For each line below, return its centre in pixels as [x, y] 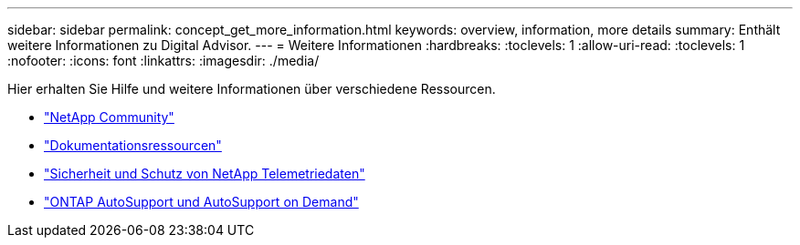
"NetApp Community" [109, 117]
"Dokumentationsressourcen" [133, 145]
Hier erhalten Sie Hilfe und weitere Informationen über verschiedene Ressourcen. [252, 89]
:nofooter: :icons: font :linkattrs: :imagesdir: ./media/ [163, 61]
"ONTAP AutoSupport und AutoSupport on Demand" [201, 202]
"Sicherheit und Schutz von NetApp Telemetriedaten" [205, 174]
